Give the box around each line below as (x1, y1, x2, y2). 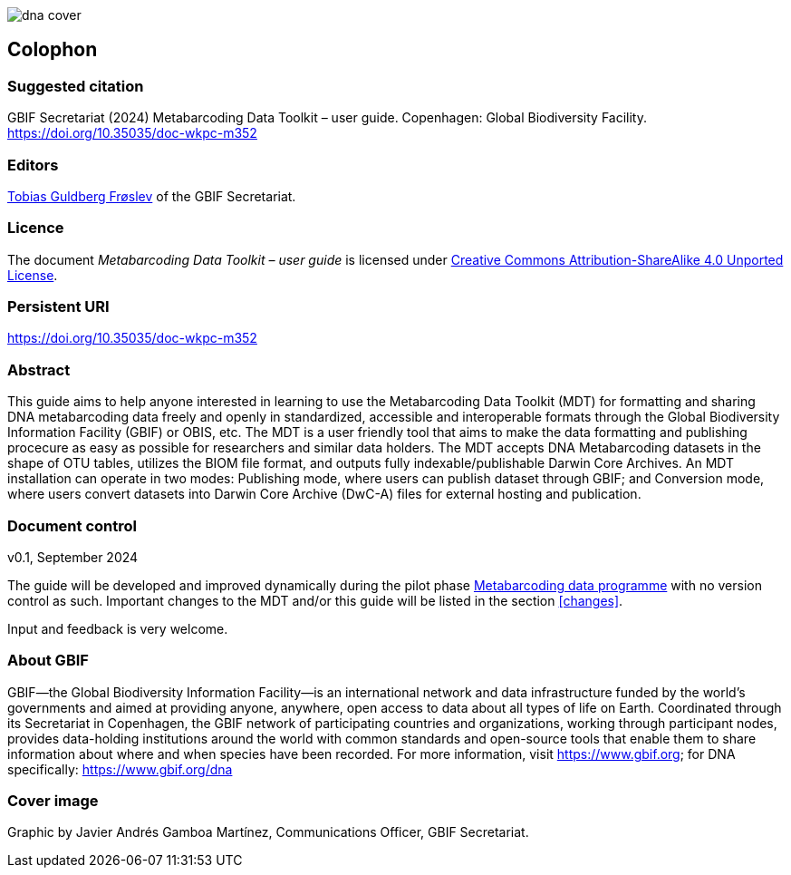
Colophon (7, 38, 98, 62)
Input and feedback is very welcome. (7, 620, 228, 637)
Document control (7, 516, 137, 535)
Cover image (7, 792, 99, 811)
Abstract (7, 360, 71, 379)
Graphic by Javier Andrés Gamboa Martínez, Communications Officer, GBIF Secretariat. (7, 824, 529, 841)
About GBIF (7, 651, 89, 670)
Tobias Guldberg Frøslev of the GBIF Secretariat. (7, 188, 296, 204)
